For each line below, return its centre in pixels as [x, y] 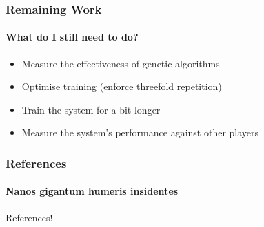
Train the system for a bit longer [91, 109]
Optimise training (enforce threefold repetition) [122, 86]
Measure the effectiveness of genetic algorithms [121, 63]
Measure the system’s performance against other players [140, 132]
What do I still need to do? [72, 37]
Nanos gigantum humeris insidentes [92, 191]
